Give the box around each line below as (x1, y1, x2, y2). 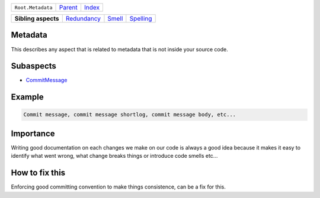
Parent (59, 4, 78, 11)
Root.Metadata (14, 4, 53, 11)
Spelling (129, 15, 152, 22)
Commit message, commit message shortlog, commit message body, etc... (23, 111, 236, 118)
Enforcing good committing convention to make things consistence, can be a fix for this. (11, 183, 226, 190)
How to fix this (11, 168, 66, 178)
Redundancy (65, 15, 101, 22)
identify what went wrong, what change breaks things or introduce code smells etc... (11, 152, 218, 160)
